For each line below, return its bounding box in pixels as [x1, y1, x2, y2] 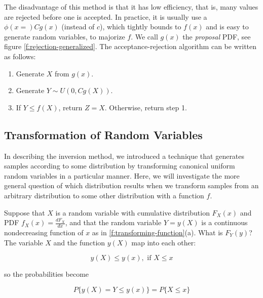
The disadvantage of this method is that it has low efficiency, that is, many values [4, 2, 258, 12]
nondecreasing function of [4, 227, 84, 237]
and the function [53, 237, 105, 247]
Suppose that [4, 207, 45, 218]
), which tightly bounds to [100, 21, 181, 32]
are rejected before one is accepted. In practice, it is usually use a [4, 11, 207, 22]
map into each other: [131, 237, 196, 247]
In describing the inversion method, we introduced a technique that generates [4, 150, 245, 161]
